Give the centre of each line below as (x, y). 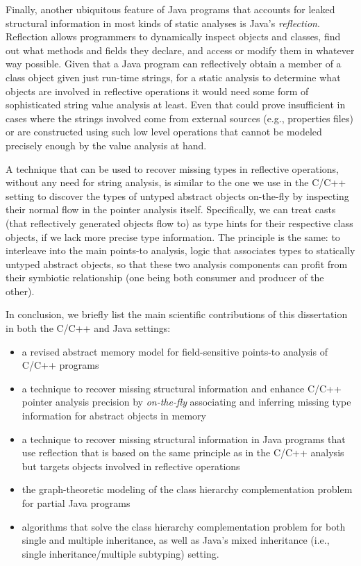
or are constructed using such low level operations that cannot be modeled (164, 132)
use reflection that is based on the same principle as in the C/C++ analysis (183, 452)
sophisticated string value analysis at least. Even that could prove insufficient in (176, 105)
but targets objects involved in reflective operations (131, 466)
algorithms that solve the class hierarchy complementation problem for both (184, 526)
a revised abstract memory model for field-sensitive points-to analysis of (175, 351)
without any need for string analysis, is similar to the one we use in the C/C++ (176, 182)
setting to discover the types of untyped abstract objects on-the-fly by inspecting (177, 195)
